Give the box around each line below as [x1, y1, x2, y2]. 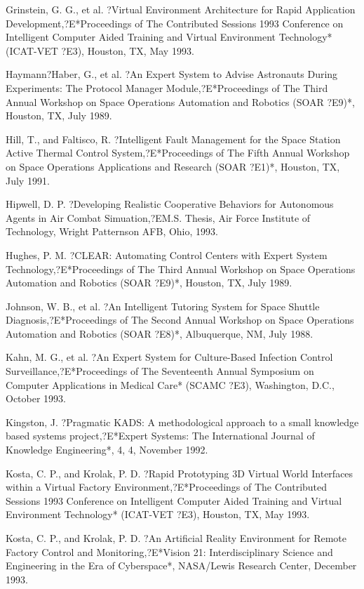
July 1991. [6, 173, 50, 187]
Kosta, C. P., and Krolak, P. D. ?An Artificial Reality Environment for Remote [6, 531, 346, 545]
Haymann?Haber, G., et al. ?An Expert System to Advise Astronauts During [6, 67, 338, 81]
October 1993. [6, 391, 66, 406]
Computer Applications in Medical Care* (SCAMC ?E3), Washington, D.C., [6, 377, 335, 392]
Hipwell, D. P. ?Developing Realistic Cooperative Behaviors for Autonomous [6, 197, 334, 211]
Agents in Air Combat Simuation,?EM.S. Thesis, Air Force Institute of [6, 210, 311, 225]
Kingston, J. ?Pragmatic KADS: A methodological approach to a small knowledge [6, 414, 359, 429]
